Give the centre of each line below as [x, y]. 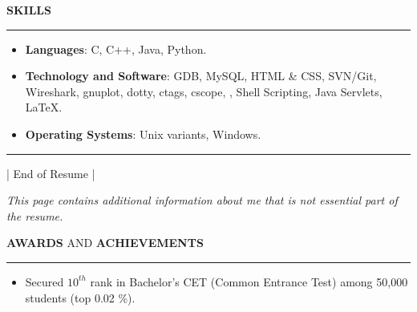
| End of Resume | [51, 173]
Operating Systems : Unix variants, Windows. [143, 134]
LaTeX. [44, 107]
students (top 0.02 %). [80, 297]
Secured [45, 281]
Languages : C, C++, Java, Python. [116, 49]
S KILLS [29, 10]
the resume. [35, 215]
